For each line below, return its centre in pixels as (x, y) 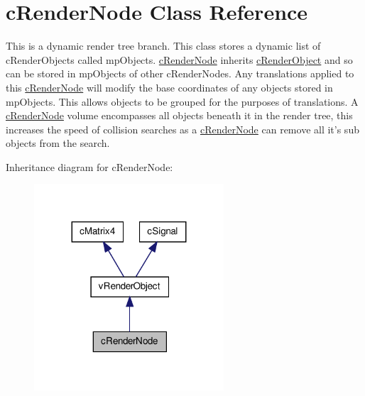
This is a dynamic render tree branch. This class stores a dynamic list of (163, 46)
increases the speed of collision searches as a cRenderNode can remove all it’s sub (182, 129)
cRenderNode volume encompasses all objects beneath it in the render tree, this (179, 115)
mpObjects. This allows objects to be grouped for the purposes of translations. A (182, 101)
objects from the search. (58, 143)
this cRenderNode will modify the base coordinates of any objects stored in (169, 87)
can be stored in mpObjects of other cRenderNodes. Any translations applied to (180, 73)
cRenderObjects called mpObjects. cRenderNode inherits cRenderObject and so (179, 59)
